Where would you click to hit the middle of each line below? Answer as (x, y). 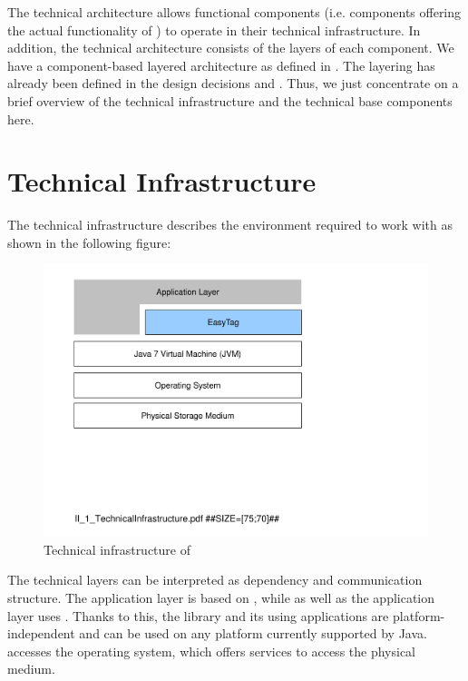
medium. (31, 669)
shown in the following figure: (89, 242)
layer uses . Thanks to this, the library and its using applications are (198, 615)
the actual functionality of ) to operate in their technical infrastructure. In (214, 30)
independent (41, 633)
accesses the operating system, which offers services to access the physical (212, 651)
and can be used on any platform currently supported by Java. (253, 633)
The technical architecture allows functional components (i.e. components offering (234, 12)
